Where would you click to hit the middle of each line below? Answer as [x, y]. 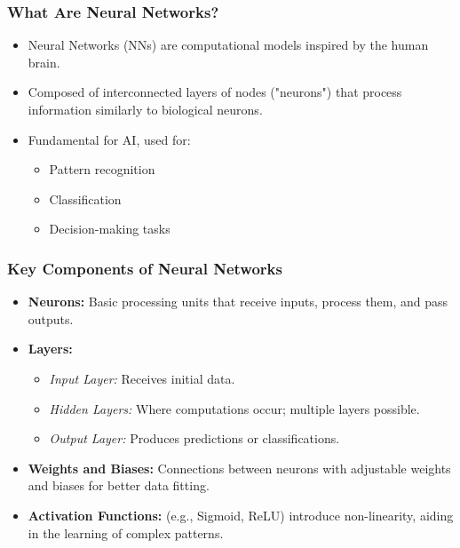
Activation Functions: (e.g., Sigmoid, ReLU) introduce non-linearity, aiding [241, 515]
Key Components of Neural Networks [145, 268]
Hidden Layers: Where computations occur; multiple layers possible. [234, 408]
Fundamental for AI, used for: [109, 139]
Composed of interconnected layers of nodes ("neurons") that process [215, 92]
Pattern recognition [102, 169]
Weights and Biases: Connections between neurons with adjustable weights [239, 468]
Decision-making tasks [110, 229]
